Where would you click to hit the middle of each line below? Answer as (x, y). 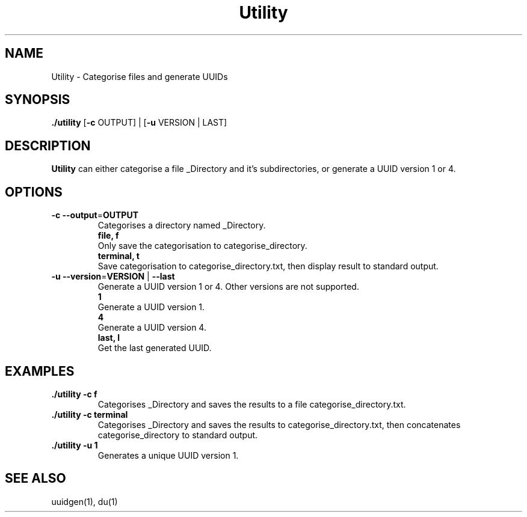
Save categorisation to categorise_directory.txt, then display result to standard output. (268, 266)
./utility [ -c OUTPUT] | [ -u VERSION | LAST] (139, 123)
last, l (109, 338)
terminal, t (119, 256)
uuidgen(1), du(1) (85, 501)
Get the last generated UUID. (155, 348)
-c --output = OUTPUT (95, 215)
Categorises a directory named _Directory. (182, 225)
